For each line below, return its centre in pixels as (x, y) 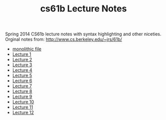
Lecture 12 (23, 113)
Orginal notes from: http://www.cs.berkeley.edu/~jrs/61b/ (64, 39)
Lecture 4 (22, 70)
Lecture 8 (22, 91)
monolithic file (27, 49)
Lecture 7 (22, 86)
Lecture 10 (23, 102)
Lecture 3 (22, 65)
